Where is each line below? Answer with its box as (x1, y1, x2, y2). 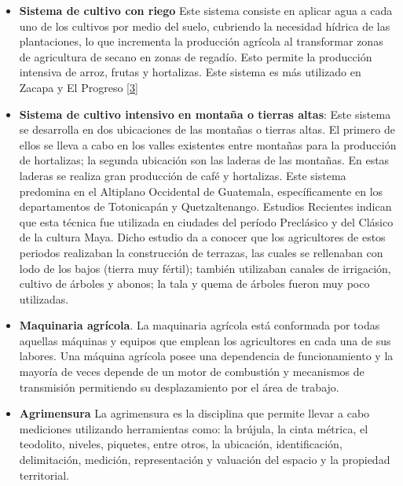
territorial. (19, 466, 69, 483)
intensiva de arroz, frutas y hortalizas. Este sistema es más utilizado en (19, 64, 361, 80)
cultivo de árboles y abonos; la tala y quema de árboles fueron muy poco (19, 275, 370, 292)
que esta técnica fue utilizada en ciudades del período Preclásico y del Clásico (19, 213, 394, 230)
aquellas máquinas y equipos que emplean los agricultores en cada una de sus (19, 332, 391, 348)
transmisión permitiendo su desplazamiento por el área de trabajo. (19, 378, 339, 395)
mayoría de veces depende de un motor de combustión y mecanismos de (19, 363, 365, 380)
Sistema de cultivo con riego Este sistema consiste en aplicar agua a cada (19, 2, 393, 18)
